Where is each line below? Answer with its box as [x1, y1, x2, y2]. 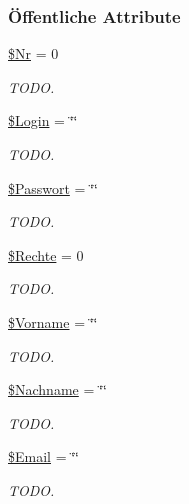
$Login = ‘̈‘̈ [8, 110, 78, 131]
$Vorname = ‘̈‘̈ [8, 311, 98, 332]
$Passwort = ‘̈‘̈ [8, 177, 98, 198]
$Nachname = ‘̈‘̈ [8, 379, 107, 400]
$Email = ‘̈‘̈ [8, 446, 79, 467]
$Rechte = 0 [8, 244, 84, 265]
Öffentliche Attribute [8, 3, 181, 28]
